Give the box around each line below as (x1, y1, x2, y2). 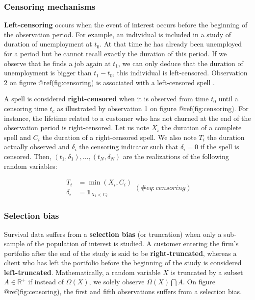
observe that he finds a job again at (4, 58, 111, 68)
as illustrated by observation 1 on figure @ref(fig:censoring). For (57, 103, 249, 113)
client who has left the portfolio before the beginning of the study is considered (4, 257, 242, 268)
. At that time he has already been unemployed (100, 39, 242, 49)
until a (218, 93, 238, 104)
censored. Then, (4, 151, 51, 161)
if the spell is (200, 141, 239, 152)
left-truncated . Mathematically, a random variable (4, 267, 161, 277)
